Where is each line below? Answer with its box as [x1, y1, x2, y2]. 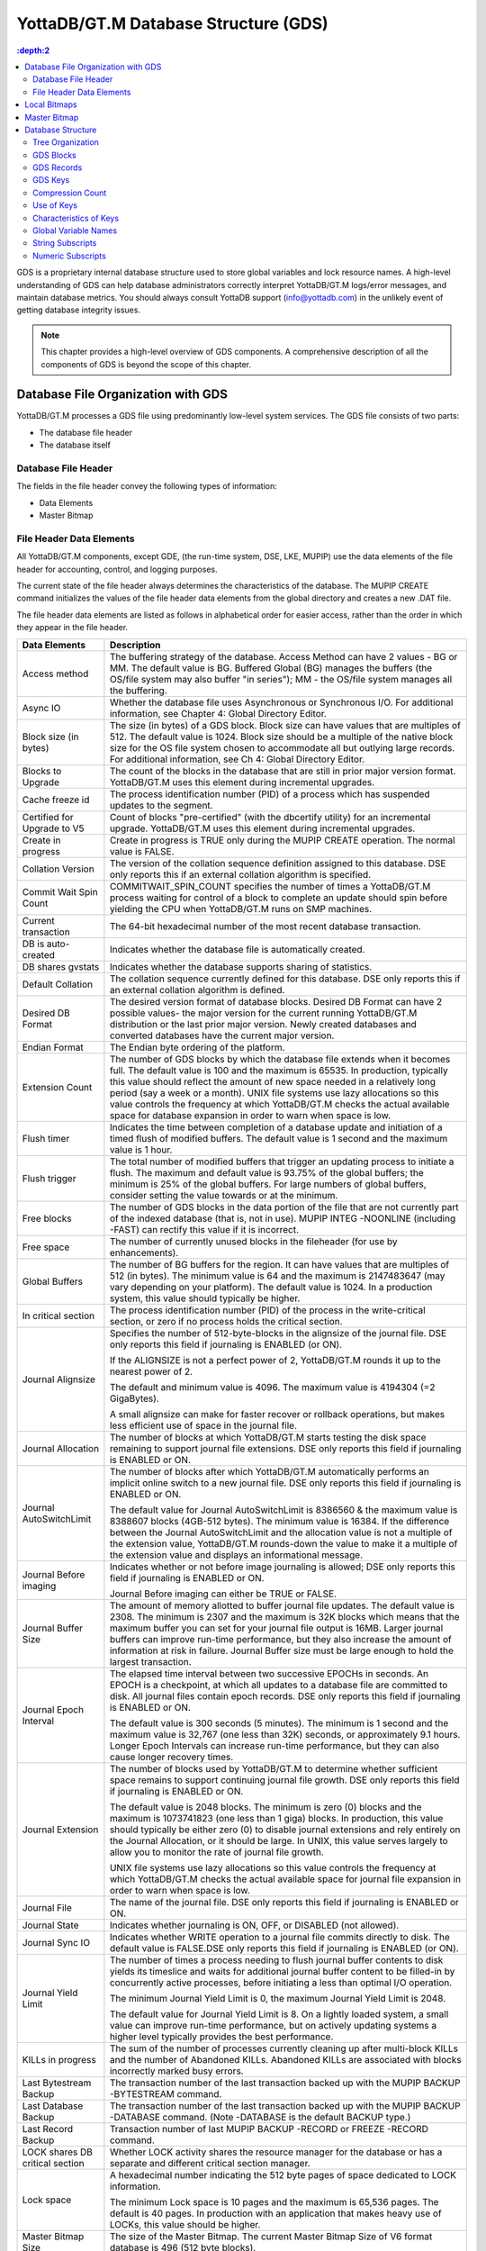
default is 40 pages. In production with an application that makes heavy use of [109, 2207, 442, 2219]
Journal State [22, 1919, 79, 1931]
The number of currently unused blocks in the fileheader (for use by [109, 1234, 398, 1247]
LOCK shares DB [22, 2146, 94, 2158]
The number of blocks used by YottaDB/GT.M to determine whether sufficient [109, 1762, 438, 1775]
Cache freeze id [22, 793, 90, 806]
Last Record [22, 2122, 74, 2135]
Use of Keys [32, 200, 78, 211]
